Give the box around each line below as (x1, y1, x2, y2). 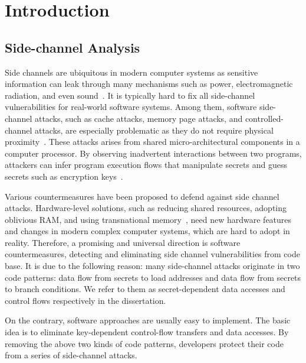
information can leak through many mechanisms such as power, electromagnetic (5, 77, 293, 90)
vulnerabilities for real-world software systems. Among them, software (5, 101, 257, 113)
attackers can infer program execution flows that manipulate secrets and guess (5, 158, 287, 171)
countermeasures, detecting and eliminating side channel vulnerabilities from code (5, 248, 300, 260)
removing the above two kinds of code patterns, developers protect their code (5, 337, 284, 349)
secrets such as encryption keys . (5, 170, 123, 182)
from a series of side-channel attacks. (5, 349, 137, 361)
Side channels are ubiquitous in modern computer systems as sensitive (5, 66, 258, 78)
